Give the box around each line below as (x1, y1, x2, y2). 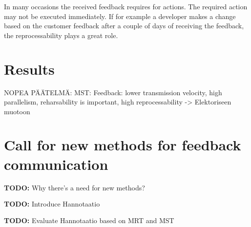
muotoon (4, 106, 30, 116)
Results (4, 59, 55, 79)
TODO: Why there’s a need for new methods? (4, 182, 145, 192)
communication (4, 154, 108, 174)
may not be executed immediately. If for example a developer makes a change (4, 11, 236, 21)
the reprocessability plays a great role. (4, 30, 118, 40)
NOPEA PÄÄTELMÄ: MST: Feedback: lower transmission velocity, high (4, 87, 222, 97)
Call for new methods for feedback (4, 135, 241, 155)
